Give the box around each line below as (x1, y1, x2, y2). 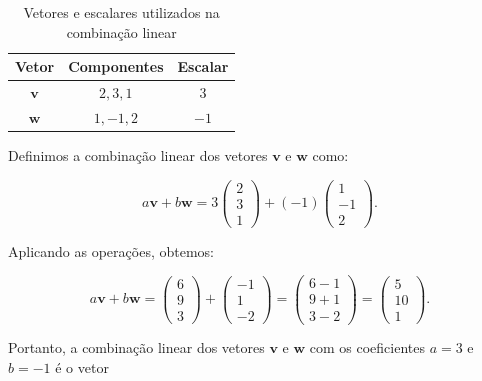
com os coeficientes (309, 337, 425, 358)
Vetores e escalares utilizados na (23, 2, 220, 22)
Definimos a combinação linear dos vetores (8, 144, 268, 165)
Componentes (68, 56, 164, 77)
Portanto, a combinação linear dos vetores (8, 337, 265, 358)
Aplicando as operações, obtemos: (8, 240, 214, 261)
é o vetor (55, 357, 109, 378)
